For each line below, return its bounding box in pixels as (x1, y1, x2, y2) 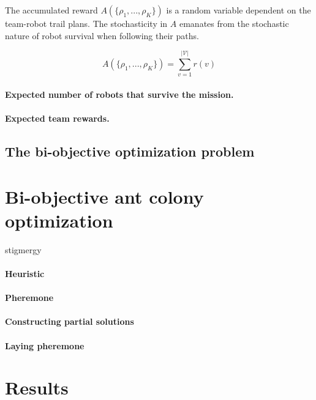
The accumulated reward (5, 4, 98, 16)
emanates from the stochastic (179, 17, 289, 29)
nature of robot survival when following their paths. (5, 29, 199, 42)
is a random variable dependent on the (166, 4, 311, 16)
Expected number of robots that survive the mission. (5, 87, 234, 100)
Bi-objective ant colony (5, 183, 204, 209)
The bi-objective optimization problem (5, 142, 255, 161)
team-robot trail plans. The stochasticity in (5, 17, 168, 29)
